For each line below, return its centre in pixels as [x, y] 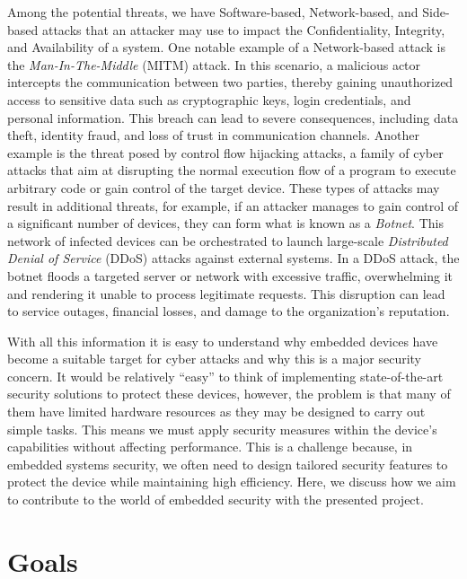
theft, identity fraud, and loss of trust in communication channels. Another [213, 135]
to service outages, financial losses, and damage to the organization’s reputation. [229, 311]
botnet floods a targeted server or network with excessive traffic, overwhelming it [230, 275]
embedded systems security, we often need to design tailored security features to [228, 464]
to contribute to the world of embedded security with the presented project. [216, 500]
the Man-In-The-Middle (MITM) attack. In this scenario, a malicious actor [214, 64]
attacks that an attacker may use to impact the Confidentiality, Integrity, [243, 29]
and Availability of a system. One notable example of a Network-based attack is [226, 47]
